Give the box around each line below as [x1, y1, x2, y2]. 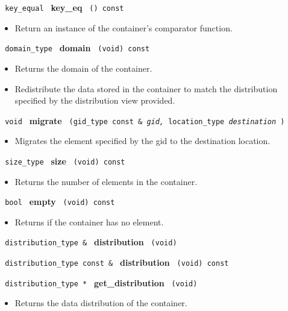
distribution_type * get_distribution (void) [5, 276, 198, 289]
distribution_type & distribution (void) [5, 236, 177, 248]
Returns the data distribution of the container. [14, 297, 187, 309]
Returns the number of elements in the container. [14, 175, 198, 187]
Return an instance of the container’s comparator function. [14, 21, 233, 34]
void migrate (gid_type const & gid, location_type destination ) [5, 114, 285, 127]
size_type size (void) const [5, 154, 125, 167]
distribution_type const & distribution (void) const [5, 256, 229, 269]
